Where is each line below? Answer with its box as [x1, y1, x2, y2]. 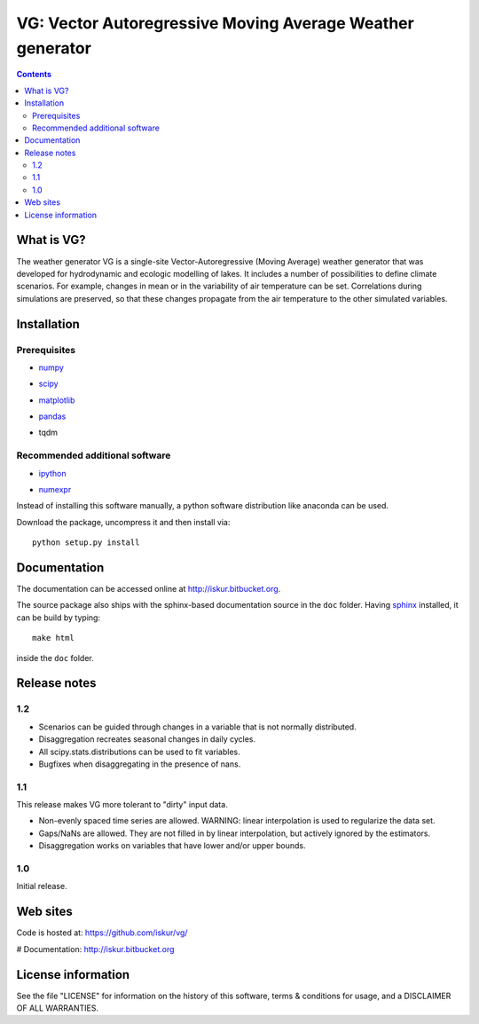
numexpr [38, 484, 72, 494]
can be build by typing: [16, 612, 101, 623]
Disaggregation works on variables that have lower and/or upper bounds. [38, 840, 306, 851]
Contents [16, 69, 52, 80]
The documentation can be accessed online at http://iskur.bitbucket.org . [16, 584, 281, 595]
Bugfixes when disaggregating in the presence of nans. [38, 759, 241, 769]
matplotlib [38, 395, 75, 406]
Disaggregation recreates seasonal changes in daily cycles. [38, 734, 256, 744]
